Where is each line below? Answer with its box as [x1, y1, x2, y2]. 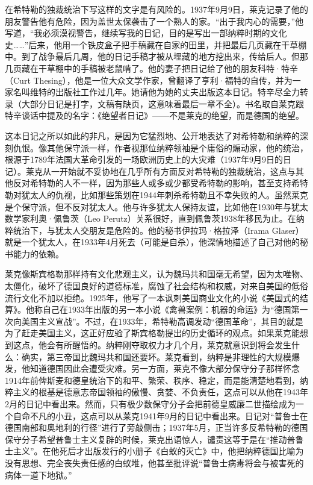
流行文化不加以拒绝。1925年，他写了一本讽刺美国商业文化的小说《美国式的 [5, 291, 300, 304]
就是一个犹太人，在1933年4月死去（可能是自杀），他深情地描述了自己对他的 [5, 236, 300, 248]
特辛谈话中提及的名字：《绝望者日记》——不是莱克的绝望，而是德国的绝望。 [5, 109, 304, 122]
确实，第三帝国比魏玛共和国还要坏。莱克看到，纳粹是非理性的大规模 [21, 350, 291, 363]
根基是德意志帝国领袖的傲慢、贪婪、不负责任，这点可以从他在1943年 [38, 386, 308, 398]
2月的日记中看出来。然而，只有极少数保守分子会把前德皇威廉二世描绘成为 [5, 398, 296, 410]
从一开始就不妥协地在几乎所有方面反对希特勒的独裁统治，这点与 [42, 164, 296, 177]
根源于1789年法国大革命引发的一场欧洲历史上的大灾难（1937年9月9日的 [5, 153, 283, 166]
